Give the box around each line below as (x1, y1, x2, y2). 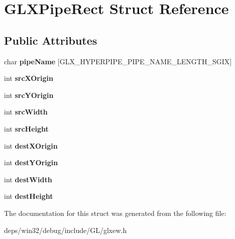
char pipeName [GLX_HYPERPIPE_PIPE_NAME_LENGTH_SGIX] (4, 56, 232, 66)
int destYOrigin (4, 157, 58, 168)
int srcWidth (4, 106, 48, 117)
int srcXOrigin (4, 73, 53, 83)
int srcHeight (4, 123, 49, 134)
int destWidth (4, 174, 52, 184)
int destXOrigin (4, 140, 58, 151)
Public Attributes (4, 32, 97, 48)
